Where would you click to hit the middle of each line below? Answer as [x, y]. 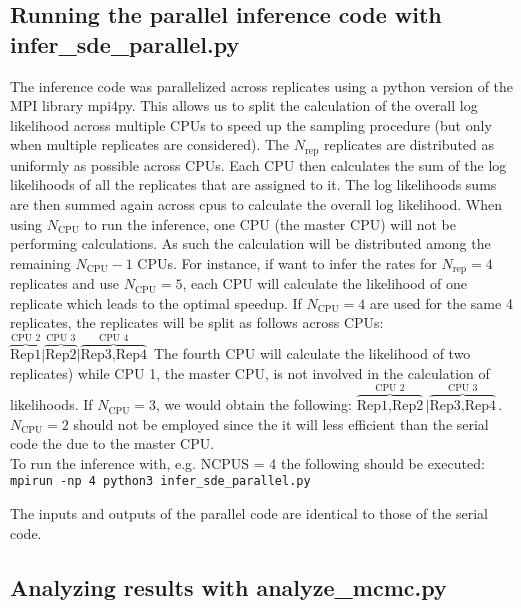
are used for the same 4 [441, 302]
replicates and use [65, 283]
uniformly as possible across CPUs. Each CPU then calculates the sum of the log [258, 164]
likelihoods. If [51, 404]
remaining [40, 262]
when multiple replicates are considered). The [150, 144]
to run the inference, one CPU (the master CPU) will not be [270, 223]
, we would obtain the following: [254, 404]
